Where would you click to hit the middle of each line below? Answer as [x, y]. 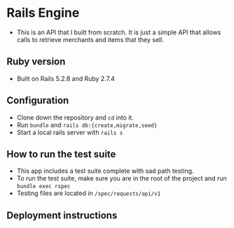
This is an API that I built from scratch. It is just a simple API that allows [119, 32]
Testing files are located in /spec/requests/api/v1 [89, 193]
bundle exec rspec [43, 187]
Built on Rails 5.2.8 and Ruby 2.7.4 [66, 78]
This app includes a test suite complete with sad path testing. [105, 171]
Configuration [38, 100]
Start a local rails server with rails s [70, 132]
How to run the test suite [61, 154]
